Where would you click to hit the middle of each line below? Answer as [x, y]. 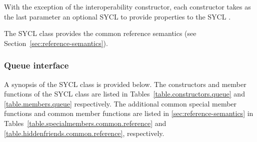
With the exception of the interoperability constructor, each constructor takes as [127, 6]
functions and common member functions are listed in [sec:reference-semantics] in [129, 113]
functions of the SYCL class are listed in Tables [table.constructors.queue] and [124, 94]
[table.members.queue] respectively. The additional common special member [120, 103]
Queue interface [36, 65]
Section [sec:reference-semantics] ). [56, 43]
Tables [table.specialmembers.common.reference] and [85, 123]
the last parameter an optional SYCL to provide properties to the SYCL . [117, 16]
